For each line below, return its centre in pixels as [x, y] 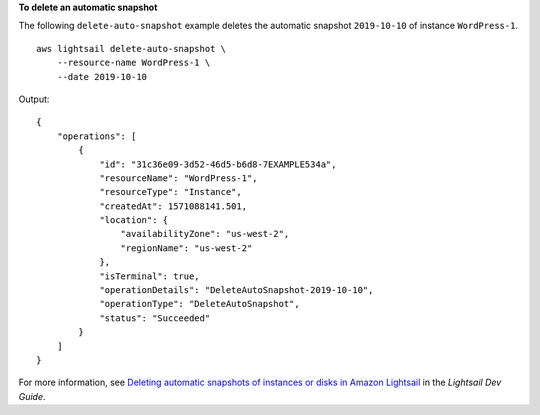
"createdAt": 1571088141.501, [173, 206]
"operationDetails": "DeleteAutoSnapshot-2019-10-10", [236, 290]
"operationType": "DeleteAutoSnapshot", [199, 304]
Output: [34, 99]
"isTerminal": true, [149, 276]
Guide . [32, 396]
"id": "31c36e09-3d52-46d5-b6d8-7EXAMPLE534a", [218, 164]
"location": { [134, 220]
